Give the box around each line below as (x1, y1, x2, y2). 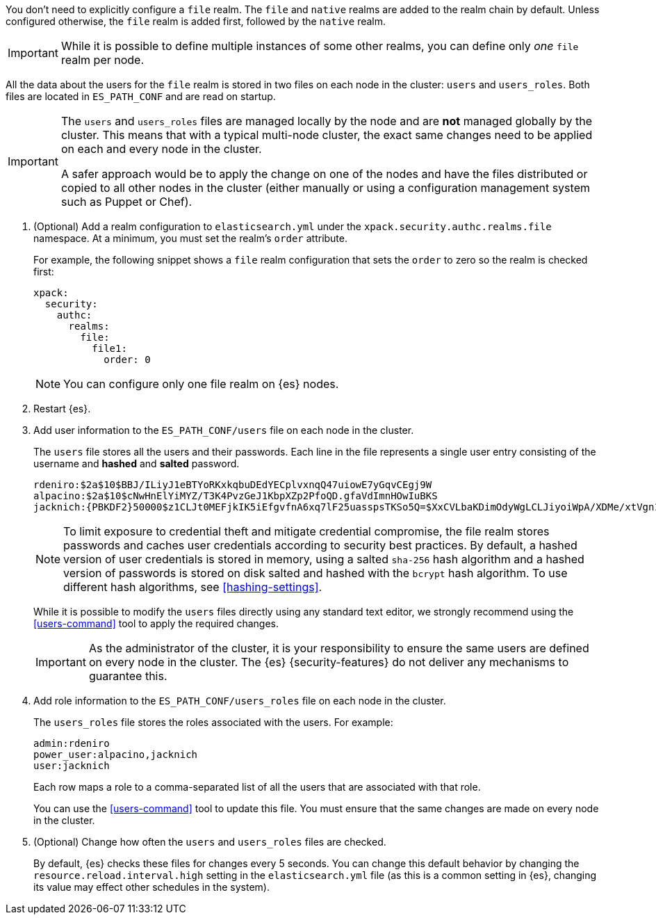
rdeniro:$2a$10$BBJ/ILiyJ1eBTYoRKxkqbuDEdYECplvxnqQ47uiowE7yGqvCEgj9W (33, 479, 432, 490)
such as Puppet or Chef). (60, 195, 192, 209)
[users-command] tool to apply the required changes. (33, 618, 279, 629)
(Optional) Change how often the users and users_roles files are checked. (33, 836, 386, 848)
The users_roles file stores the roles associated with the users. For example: (33, 716, 393, 728)
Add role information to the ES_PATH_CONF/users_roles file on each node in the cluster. (33, 695, 446, 707)
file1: (92, 343, 127, 354)
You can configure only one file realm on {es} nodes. (63, 377, 339, 391)
